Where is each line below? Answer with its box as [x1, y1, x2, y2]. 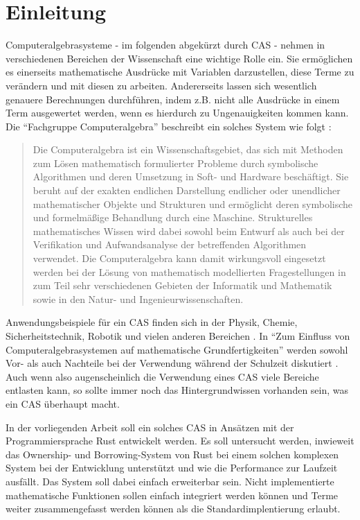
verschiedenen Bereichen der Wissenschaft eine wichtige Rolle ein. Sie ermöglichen [6, 51, 353, 65]
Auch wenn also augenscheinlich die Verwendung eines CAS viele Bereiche [6, 369, 319, 383]
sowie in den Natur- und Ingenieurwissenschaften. [33, 291, 244, 306]
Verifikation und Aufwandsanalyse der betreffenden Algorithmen [33, 237, 307, 252]
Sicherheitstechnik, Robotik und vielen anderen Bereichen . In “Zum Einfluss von [6, 329, 350, 343]
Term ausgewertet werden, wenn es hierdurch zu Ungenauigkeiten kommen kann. [6, 105, 349, 120]
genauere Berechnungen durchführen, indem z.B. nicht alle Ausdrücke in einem [6, 92, 340, 106]
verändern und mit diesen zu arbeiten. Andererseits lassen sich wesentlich [6, 78, 317, 92]
